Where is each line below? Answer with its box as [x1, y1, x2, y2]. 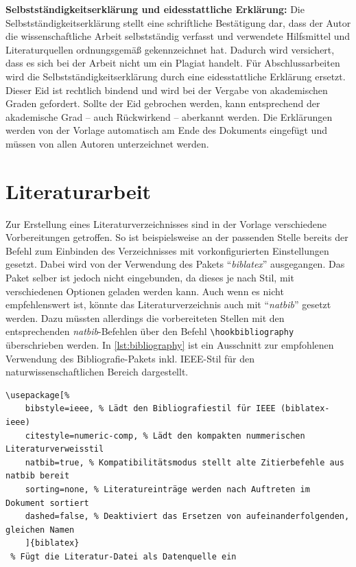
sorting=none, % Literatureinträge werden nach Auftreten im [25, 485, 310, 494]
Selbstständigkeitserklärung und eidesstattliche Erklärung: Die [5, 2, 305, 16]
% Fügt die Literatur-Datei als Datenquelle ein [10, 551, 237, 562]
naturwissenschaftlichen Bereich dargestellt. [5, 364, 189, 379]
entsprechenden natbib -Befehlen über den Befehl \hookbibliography [5, 324, 294, 338]
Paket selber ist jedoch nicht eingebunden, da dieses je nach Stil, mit [5, 270, 294, 285]
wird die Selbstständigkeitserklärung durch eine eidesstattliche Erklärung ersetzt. [5, 69, 346, 83]
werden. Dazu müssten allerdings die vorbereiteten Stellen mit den [5, 310, 285, 325]
